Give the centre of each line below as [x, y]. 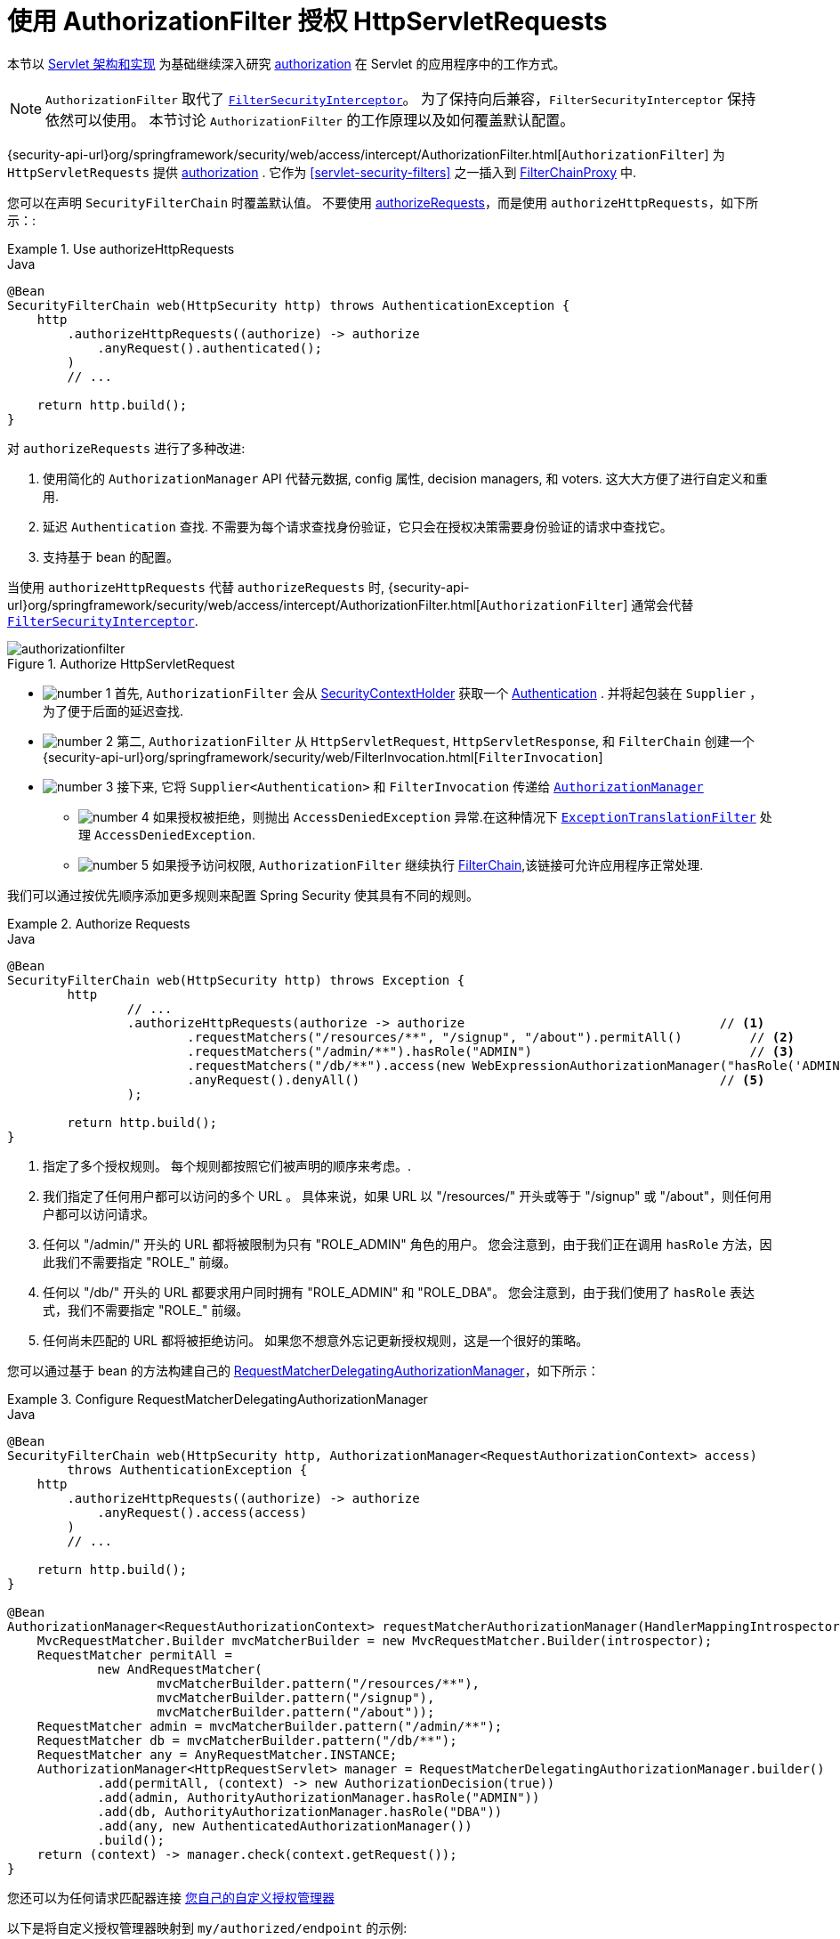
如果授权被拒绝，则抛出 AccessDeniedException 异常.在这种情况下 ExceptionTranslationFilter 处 [462, 816]
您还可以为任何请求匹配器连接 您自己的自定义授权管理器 [171, 1897]
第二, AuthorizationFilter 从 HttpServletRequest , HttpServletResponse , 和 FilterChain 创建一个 [436, 741]
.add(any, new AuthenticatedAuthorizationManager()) [285, 1825]
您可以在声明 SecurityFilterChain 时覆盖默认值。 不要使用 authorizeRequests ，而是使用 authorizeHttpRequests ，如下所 [383, 202]
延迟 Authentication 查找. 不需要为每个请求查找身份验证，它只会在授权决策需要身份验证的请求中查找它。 [358, 526]
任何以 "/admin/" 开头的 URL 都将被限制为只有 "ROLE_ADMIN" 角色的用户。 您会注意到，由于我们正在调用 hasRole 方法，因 [408, 1244]
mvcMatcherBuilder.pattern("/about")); [296, 1712]
